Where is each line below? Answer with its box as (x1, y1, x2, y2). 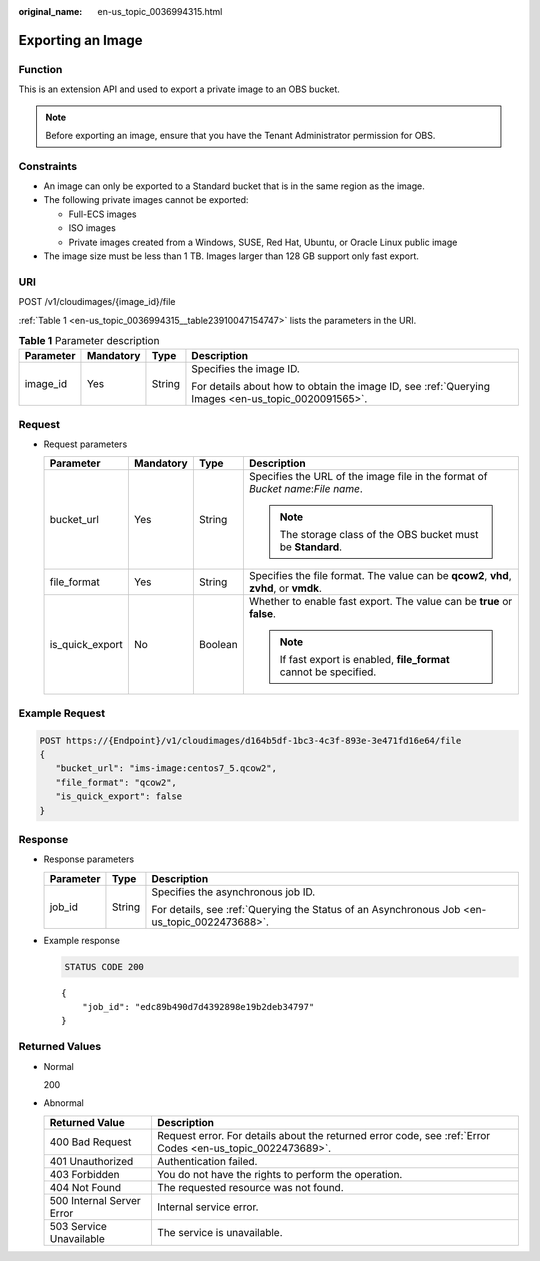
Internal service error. (156, 1200, 259, 1214)
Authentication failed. (156, 1154, 258, 1168)
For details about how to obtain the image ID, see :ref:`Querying (191, 380, 490, 394)
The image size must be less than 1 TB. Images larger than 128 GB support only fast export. (43, 250, 420, 262)
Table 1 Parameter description (18, 334, 160, 348)
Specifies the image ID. (191, 362, 300, 376)
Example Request (18, 706, 105, 720)
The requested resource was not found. (156, 1180, 344, 1194)
